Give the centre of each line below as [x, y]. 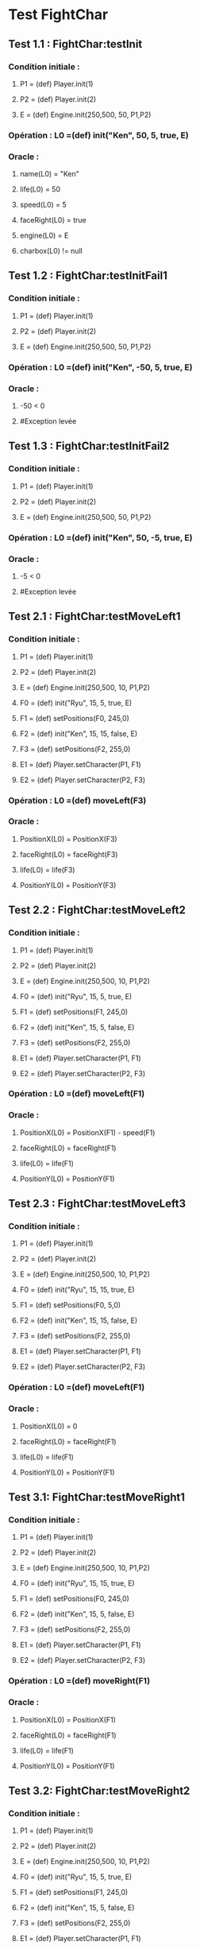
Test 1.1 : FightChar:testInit [75, 44]
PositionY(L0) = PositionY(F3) [68, 885]
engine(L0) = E [44, 235]
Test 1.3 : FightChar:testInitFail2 [89, 446]
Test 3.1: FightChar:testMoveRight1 [96, 1497]
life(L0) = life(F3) [47, 870]
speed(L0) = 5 [43, 205]
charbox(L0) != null [51, 251]
